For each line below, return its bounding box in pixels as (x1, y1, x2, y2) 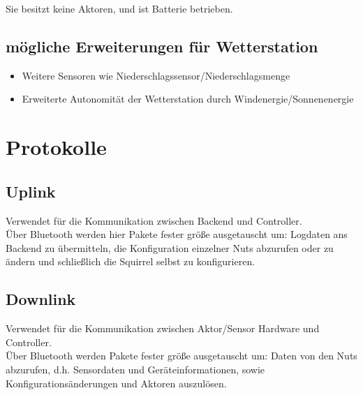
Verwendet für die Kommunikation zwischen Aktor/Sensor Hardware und (6, 321, 320, 336)
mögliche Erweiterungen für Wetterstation (6, 35, 318, 57)
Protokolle (6, 133, 107, 161)
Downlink (6, 288, 76, 310)
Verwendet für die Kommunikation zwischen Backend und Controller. (6, 213, 302, 228)
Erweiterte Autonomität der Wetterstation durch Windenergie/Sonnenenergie (22, 91, 354, 106)
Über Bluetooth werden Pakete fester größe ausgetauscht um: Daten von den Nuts (6, 348, 357, 363)
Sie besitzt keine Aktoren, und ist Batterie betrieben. (6, 1, 233, 15)
